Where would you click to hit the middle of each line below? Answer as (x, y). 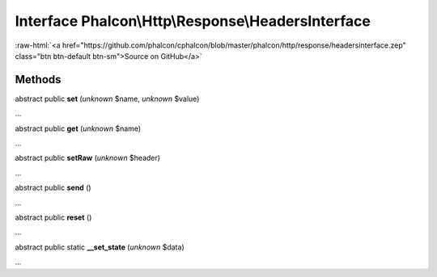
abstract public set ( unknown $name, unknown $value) (107, 99)
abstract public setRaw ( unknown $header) (88, 158)
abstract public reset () (53, 217)
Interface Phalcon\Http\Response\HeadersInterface (193, 21)
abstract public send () (53, 188)
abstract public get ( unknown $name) (78, 128)
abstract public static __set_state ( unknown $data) (100, 247)
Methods (38, 80)
